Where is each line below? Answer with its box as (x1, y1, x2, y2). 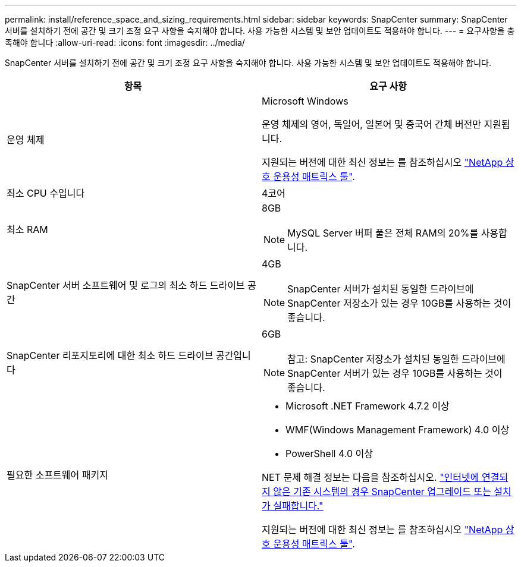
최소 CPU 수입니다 (7, 187, 85, 199)
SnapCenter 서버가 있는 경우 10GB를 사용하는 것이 (287, 367, 503, 379)
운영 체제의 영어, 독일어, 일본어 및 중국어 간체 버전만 (262, 118, 482, 130)
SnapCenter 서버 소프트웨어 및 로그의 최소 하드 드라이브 (7, 279, 245, 291)
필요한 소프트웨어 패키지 (7, 469, 108, 481)
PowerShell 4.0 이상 (285, 448, 373, 459)
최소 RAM (7, 223, 48, 235)
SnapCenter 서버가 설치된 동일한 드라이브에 (287, 283, 474, 295)
